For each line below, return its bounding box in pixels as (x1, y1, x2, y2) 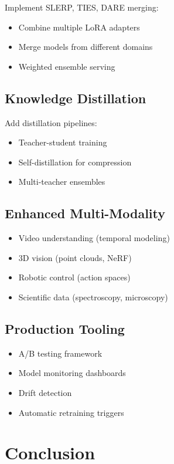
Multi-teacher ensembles (18, 175, 105, 188)
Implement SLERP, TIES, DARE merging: (5, 1, 159, 13)
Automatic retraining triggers (18, 406, 124, 418)
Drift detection (18, 386, 72, 398)
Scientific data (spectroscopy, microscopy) (18, 290, 168, 303)
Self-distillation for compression (18, 155, 132, 168)
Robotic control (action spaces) (18, 271, 131, 283)
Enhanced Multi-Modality (5, 204, 166, 222)
